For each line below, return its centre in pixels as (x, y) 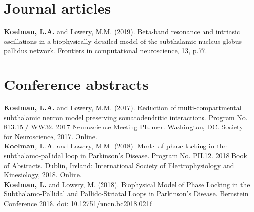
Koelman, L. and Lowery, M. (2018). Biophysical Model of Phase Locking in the (127, 184)
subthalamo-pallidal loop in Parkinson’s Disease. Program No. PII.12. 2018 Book (126, 155)
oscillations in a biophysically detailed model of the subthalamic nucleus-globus (123, 41)
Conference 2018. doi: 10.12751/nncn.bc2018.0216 (78, 203)
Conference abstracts (76, 84)
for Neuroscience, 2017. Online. (51, 136)
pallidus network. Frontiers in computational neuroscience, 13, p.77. (106, 51)
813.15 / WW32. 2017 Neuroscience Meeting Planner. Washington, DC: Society (124, 127)
